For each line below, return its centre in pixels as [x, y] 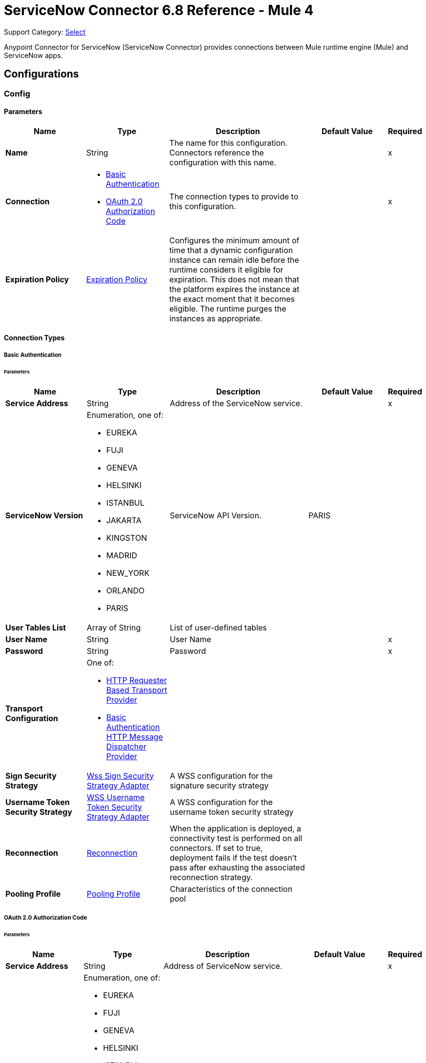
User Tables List [36, 627]
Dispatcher [126, 746]
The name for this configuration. [229, 143]
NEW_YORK [128, 573]
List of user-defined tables [218, 627]
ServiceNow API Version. [215, 515]
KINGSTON [127, 538]
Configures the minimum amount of [234, 240]
